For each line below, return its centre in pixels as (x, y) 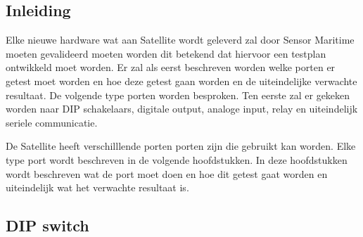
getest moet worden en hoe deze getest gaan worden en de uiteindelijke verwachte (181, 81)
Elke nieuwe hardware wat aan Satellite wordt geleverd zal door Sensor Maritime (180, 40)
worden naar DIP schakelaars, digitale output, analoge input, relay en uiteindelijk (182, 109)
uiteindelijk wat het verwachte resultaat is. (97, 187)
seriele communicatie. (52, 122)
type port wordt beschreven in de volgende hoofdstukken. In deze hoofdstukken (177, 159)
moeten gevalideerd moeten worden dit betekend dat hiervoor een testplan (166, 53)
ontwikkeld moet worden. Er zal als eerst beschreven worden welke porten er (171, 67)
